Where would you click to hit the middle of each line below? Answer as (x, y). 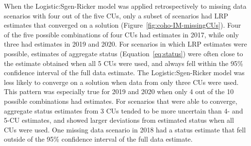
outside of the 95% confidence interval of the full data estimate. (98, 139)
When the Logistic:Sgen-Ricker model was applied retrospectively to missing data (125, 6)
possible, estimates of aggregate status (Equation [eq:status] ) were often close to (124, 53)
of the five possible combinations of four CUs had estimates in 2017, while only (121, 34)
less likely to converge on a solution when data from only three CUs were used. (121, 82)
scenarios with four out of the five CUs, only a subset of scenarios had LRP (116, 15)
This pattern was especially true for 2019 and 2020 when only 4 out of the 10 (119, 91)
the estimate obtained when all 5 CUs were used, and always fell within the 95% (124, 63)
